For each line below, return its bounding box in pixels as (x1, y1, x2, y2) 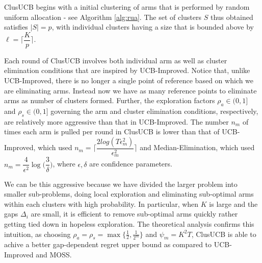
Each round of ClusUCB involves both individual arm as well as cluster (4, 55, 227, 65)
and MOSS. (36, 249, 72, 259)
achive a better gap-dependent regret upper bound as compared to (4, 239, 212, 250)
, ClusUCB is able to (191, 228, 256, 239)
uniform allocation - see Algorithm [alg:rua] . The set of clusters (4, 11, 202, 22)
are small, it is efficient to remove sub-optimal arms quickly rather (31, 208, 238, 219)
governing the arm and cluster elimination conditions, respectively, (50, 106, 258, 116)
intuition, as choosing (4, 228, 71, 239)
